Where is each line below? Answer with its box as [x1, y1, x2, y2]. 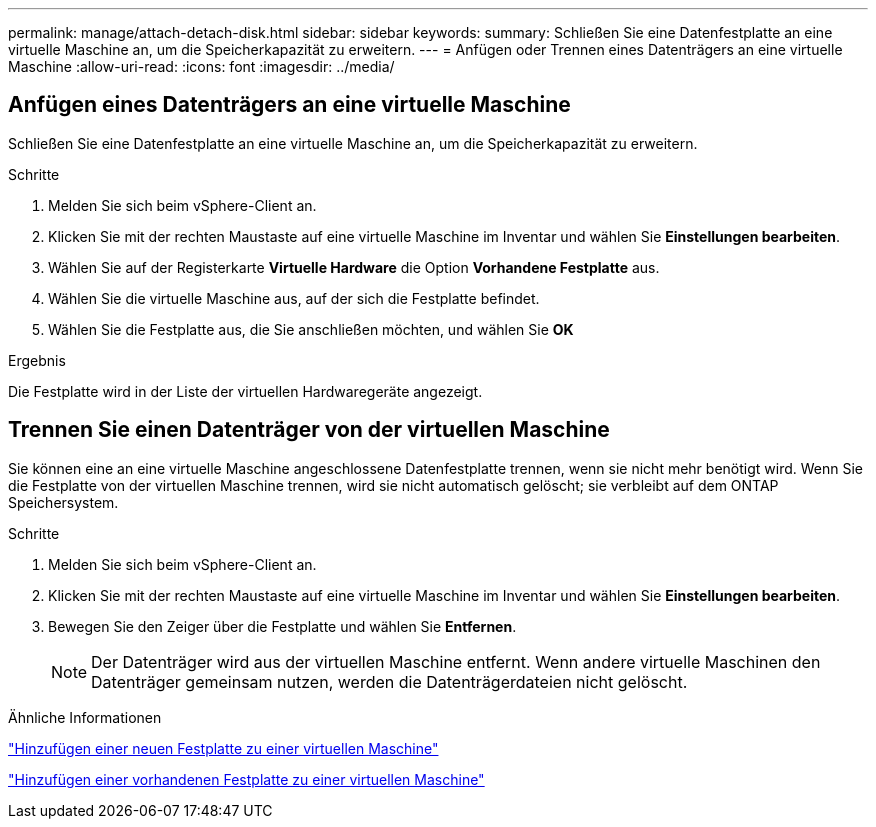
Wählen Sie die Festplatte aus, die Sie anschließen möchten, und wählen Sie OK [48, 320, 574, 338]
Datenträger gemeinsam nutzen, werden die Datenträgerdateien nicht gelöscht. [91, 671, 688, 692]
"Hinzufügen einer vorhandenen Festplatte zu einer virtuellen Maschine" [8, 770, 485, 788]
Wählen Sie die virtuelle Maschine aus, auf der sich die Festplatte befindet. [48, 289, 540, 307]
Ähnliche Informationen [8, 708, 162, 726]
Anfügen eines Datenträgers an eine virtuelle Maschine [8, 92, 571, 118]
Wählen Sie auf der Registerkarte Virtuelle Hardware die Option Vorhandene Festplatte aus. [48, 258, 660, 276]
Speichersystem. [8, 493, 119, 511]
